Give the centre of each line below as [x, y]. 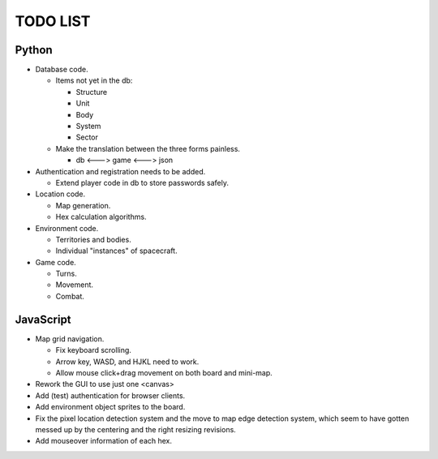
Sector [87, 137]
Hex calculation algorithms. [101, 217]
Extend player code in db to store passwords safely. [142, 182]
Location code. [60, 194]
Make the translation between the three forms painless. [148, 148]
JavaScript [43, 319]
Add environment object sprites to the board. [110, 407]
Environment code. [67, 228]
